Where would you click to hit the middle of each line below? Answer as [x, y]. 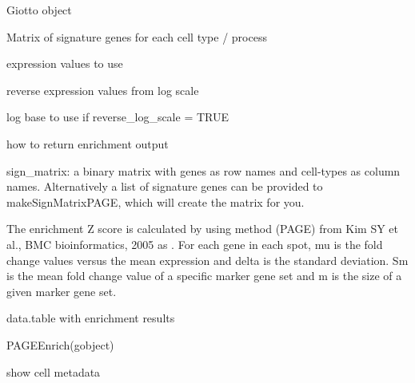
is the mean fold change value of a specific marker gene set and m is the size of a [204, 276]
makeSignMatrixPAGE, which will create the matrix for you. [156, 201]
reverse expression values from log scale [103, 90]
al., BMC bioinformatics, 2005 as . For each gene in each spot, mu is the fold [195, 244]
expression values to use [65, 63]
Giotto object [39, 10]
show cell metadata [54, 371]
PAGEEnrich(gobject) [60, 344]
